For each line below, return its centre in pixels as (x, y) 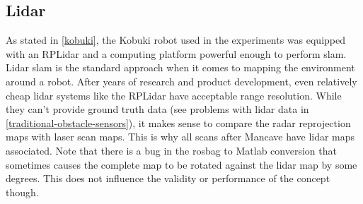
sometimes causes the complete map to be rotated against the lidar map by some (181, 164)
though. (22, 192)
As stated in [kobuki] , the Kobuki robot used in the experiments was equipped (176, 40)
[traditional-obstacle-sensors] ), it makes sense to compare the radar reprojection (178, 122)
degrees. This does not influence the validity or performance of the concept (168, 178)
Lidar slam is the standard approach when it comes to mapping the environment (180, 67)
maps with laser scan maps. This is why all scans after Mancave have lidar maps (180, 137)
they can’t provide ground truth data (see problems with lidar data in (157, 109)
